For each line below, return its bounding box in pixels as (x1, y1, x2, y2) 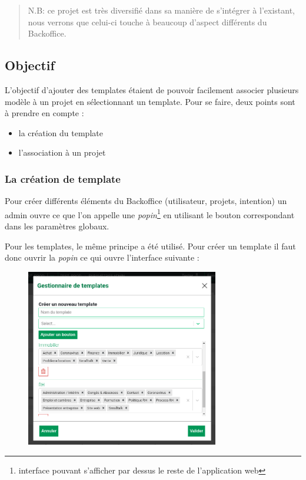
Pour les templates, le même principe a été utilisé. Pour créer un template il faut (5, 239, 296, 252)
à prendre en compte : (5, 107, 84, 119)
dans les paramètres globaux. (5, 220, 109, 232)
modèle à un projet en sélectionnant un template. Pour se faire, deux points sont (5, 95, 295, 107)
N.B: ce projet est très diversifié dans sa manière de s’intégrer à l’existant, (28, 4, 295, 16)
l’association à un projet (18, 146, 106, 159)
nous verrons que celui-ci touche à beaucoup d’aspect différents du (28, 15, 267, 28)
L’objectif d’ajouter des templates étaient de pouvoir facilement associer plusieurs (5, 83, 299, 96)
